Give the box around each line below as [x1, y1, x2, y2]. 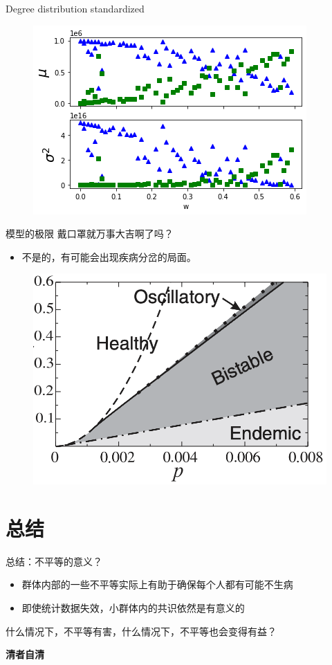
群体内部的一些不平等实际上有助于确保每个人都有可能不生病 [21, 577, 293, 592]
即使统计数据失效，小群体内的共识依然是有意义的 [21, 600, 245, 614]
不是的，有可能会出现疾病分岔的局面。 [21, 249, 196, 264]
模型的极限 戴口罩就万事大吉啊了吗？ [6, 226, 174, 241]
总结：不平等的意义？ [6, 554, 102, 568]
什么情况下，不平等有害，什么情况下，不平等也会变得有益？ [6, 623, 277, 638]
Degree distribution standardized [6, 1, 145, 15]
